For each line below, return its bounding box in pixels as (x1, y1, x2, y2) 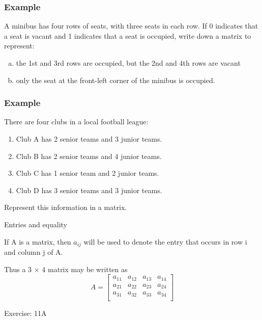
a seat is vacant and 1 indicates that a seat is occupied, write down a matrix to (4, 30, 251, 41)
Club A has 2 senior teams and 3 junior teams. (16, 134, 162, 144)
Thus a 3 (4, 263, 32, 274)
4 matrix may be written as (42, 263, 128, 274)
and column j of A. (4, 247, 63, 257)
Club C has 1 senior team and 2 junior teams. (16, 168, 159, 178)
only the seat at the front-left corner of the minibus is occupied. (16, 74, 215, 85)
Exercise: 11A (4, 307, 47, 318)
